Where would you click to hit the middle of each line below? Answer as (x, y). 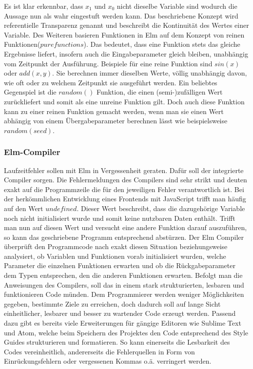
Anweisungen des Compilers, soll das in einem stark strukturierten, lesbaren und (124, 284)
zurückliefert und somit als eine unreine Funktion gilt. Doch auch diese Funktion (124, 101)
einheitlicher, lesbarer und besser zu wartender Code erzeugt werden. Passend (120, 313)
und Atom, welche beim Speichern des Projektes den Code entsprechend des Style (126, 332)
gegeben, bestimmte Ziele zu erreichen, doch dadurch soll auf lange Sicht (112, 303)
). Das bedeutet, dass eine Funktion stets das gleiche (162, 44)
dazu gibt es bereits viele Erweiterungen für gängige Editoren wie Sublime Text (123, 323)
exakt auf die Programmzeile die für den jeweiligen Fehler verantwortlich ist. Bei (124, 189)
